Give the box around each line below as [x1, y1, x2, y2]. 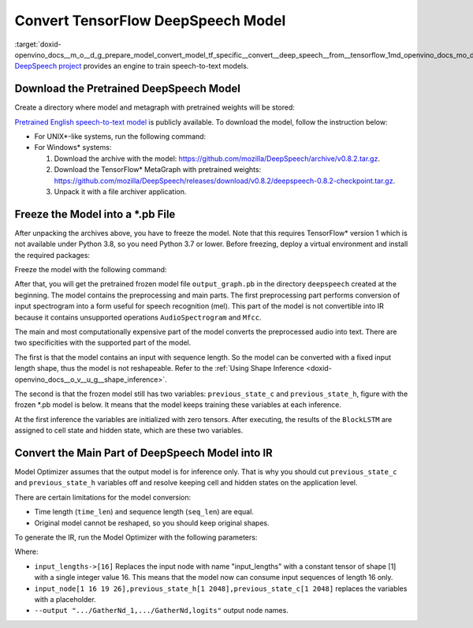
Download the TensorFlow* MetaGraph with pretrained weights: [54, 165, 262, 174]
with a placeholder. [34, 594, 96, 604]
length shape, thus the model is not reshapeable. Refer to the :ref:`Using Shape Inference [14, 364, 305, 373]
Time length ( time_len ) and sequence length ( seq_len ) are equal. [34, 507, 254, 517]
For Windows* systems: [34, 143, 112, 152]
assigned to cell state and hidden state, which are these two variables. [14, 426, 244, 435]
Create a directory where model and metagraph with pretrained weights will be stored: [14, 103, 296, 112]
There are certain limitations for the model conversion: [14, 492, 192, 502]
